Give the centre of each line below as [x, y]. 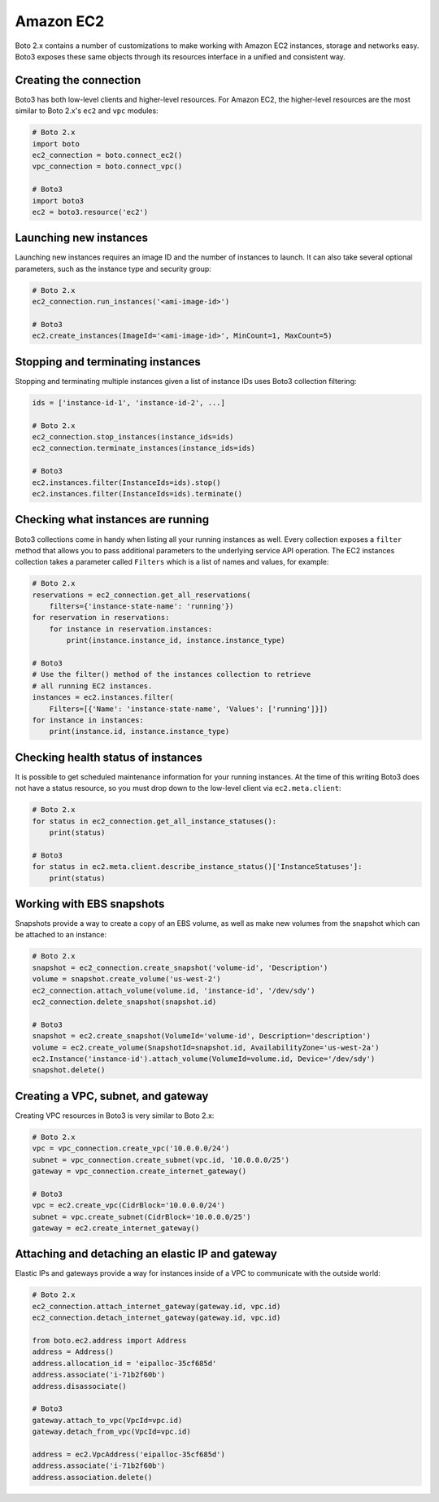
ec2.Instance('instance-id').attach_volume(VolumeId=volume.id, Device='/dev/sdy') [204, 1059]
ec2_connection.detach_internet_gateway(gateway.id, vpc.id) [156, 1318]
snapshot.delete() [69, 1070]
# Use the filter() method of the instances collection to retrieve [172, 675]
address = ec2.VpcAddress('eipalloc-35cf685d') [128, 1454]
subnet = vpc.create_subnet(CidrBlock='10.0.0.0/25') [141, 1217]
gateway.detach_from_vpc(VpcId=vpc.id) [111, 1432]
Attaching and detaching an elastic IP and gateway [146, 1254]
